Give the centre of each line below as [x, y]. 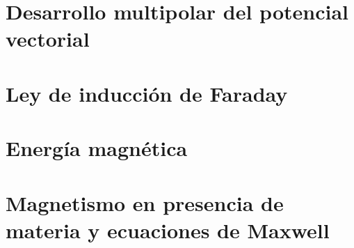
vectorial [48, 39]
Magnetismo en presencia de [145, 202]
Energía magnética [97, 148]
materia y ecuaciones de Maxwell [168, 230]
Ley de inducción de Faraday [147, 93]
